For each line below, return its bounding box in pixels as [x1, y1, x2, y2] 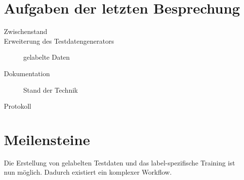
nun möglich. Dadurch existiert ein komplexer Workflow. [4, 167, 172, 177]
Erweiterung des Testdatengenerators [4, 35, 114, 46]
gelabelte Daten [23, 52, 70, 62]
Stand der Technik [23, 84, 78, 95]
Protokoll [4, 101, 32, 111]
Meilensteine [4, 129, 90, 149]
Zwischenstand [4, 26, 48, 36]
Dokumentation [4, 68, 50, 78]
